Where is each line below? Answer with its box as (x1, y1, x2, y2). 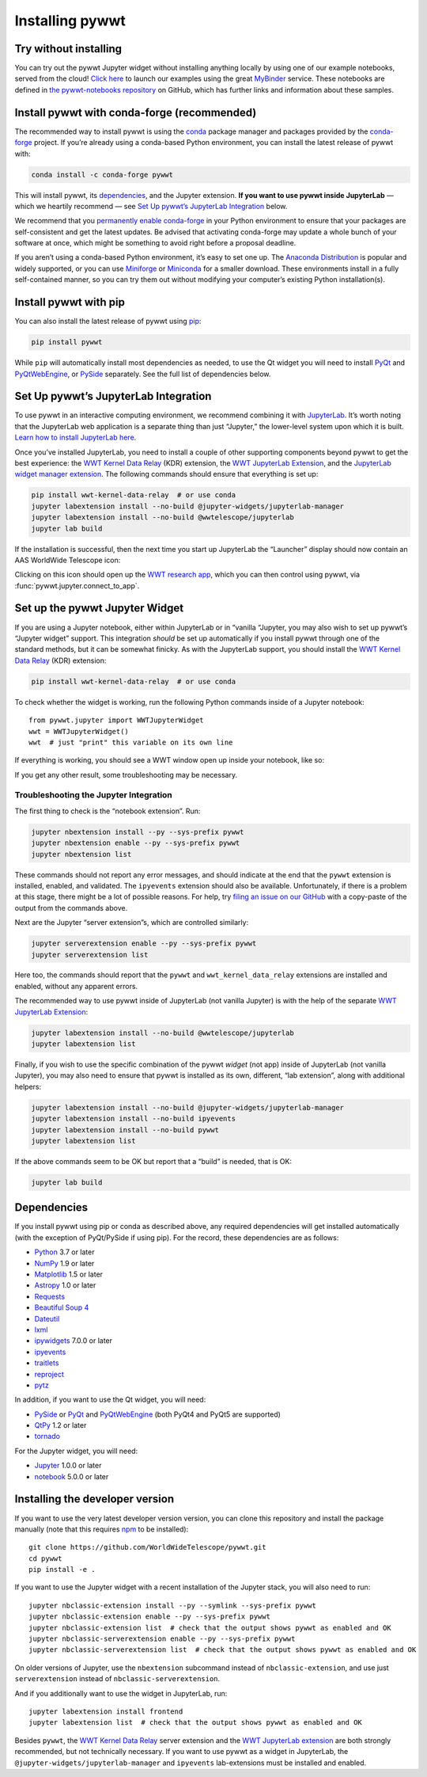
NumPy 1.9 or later (34, 1258, 95, 1268)
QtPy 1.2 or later (34, 1421, 87, 1430)
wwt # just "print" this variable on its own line (28, 737, 233, 747)
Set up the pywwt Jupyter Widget (14, 602, 184, 615)
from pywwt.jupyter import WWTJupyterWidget (28, 716, 205, 725)
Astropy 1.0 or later (34, 1280, 96, 1290)
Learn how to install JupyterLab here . (14, 432, 137, 443)
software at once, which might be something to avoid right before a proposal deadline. (14, 238, 297, 248)
